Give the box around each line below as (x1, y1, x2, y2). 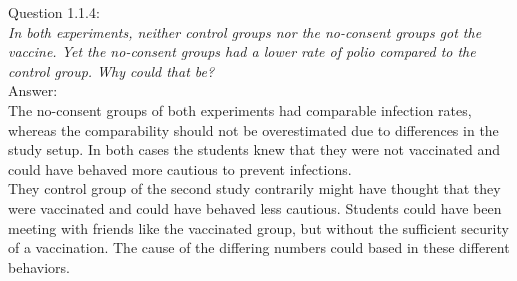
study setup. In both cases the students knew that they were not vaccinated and (8, 139, 501, 160)
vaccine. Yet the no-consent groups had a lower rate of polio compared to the (8, 41, 476, 62)
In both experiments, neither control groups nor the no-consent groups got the (8, 21, 482, 42)
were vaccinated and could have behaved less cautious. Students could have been (8, 197, 502, 218)
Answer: (8, 80, 58, 101)
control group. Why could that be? (8, 60, 215, 81)
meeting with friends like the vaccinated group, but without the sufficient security (8, 217, 509, 238)
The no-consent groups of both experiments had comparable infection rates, (8, 99, 472, 120)
